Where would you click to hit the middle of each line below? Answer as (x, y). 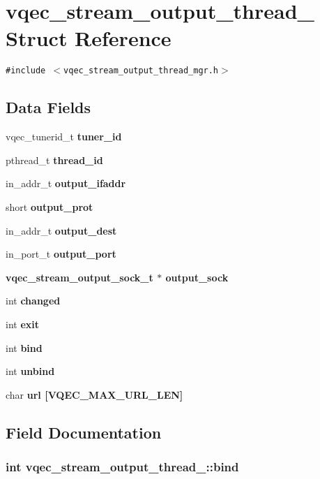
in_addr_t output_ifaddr (66, 183)
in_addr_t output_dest (61, 230)
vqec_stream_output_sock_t (79, 277)
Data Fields (48, 107)
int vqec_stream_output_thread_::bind (122, 466)
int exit (23, 324)
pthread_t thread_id (54, 160)
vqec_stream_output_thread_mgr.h (141, 71)
